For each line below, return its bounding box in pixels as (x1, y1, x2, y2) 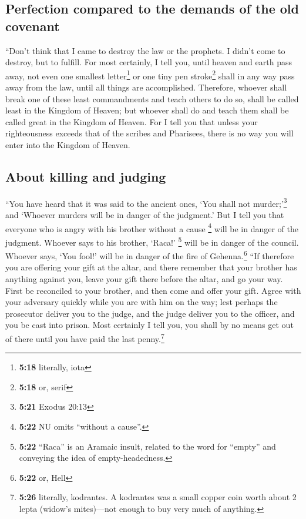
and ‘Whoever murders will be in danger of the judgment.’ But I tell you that (5, 209, 284, 221)
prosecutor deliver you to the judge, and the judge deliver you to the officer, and (5, 307, 295, 319)
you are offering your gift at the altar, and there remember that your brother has (5, 261, 297, 273)
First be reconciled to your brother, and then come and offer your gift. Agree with (5, 284, 301, 296)
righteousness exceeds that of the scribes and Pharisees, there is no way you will (5, 127, 294, 139)
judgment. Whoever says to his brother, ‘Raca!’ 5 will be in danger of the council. (5, 234, 299, 248)
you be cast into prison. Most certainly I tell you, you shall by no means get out (5, 319, 294, 331)
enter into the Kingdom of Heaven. (5, 139, 130, 150)
